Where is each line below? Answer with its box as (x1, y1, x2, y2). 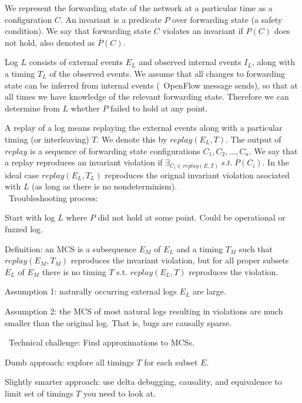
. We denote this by (96, 133, 167, 145)
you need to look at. (83, 387, 156, 399)
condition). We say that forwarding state (5, 25, 152, 37)
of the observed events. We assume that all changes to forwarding (49, 67, 285, 79)
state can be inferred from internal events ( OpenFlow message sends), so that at (5, 79, 298, 91)
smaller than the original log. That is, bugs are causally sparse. (5, 316, 232, 329)
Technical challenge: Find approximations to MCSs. (8, 336, 194, 348)
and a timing (176, 242, 223, 255)
